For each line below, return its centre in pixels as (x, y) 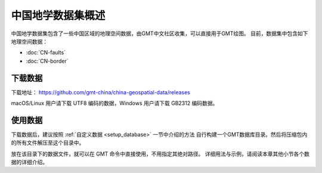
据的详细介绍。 (29, 162)
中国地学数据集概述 (58, 16)
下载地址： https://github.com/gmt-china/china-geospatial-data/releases (101, 92)
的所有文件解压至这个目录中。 (48, 143)
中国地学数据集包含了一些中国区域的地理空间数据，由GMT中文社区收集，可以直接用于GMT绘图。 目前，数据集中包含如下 (160, 33)
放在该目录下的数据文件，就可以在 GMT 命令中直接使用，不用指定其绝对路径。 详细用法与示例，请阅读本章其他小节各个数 (160, 154)
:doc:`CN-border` (47, 61)
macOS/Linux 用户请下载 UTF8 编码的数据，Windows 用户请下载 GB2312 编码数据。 (114, 103)
